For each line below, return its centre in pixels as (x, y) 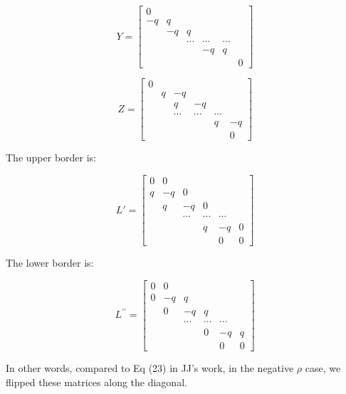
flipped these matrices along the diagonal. (96, 382)
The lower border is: (50, 263)
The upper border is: (51, 158)
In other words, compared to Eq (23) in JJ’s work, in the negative (150, 367)
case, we (323, 367)
